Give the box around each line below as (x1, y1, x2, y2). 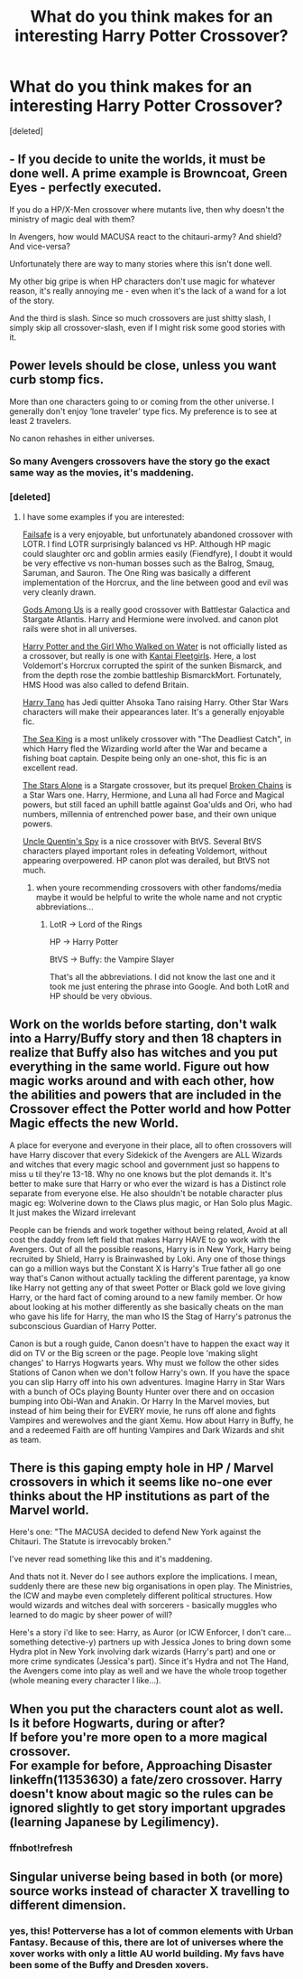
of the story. (9, 295, 55, 306)
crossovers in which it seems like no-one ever (9, 1474, 273, 1489)
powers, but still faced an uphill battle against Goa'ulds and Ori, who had (22, 798, 293, 810)
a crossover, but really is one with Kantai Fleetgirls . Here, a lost (22, 650, 257, 661)
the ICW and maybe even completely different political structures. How (9, 1590, 272, 1601)
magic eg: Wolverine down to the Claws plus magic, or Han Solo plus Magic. (9, 1197, 293, 1208)
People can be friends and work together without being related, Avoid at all (9, 1224, 288, 1235)
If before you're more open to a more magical (9, 1729, 268, 1745)
